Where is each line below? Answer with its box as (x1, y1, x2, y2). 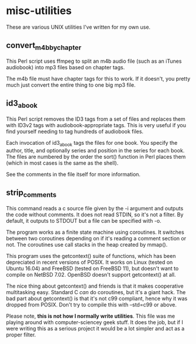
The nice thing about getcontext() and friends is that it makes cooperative (6, 282, 184, 289)
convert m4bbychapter (6, 40, 82, 52)
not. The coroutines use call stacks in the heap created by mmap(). (6, 241, 168, 248)
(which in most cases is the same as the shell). (6, 159, 119, 166)
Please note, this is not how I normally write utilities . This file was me (6, 312, 176, 319)
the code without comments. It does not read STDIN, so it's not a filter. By (6, 211, 184, 218)
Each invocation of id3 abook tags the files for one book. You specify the (6, 139, 178, 148)
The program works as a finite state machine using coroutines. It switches (6, 229, 184, 236)
